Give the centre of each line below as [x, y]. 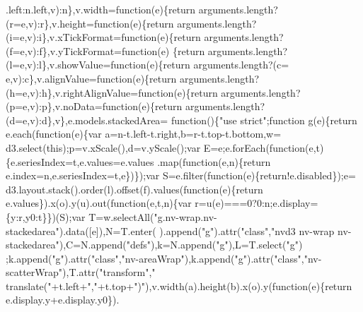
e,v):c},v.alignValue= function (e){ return [91, 78]
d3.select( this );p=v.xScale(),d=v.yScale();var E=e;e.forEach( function [156, 147]
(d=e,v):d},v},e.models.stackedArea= [87, 120]
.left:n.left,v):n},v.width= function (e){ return [101, 9]
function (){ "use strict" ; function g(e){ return [264, 120]
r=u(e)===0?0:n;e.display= [257, 203]
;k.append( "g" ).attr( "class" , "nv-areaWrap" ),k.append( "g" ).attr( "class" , [155, 258]
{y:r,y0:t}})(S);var [46, 216]
